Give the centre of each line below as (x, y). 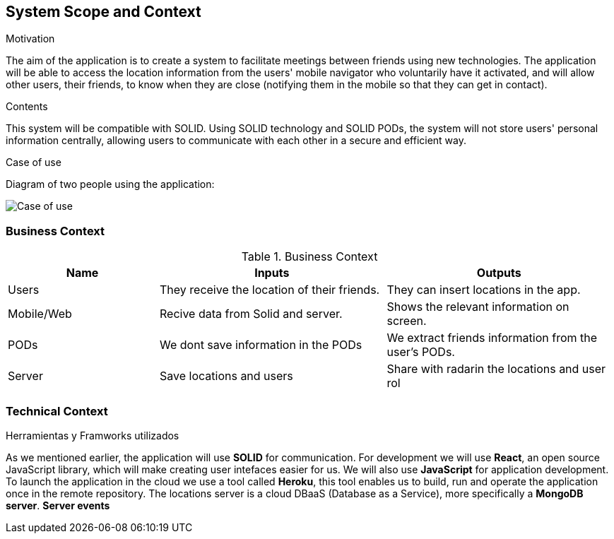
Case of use (34, 162)
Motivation (30, 39)
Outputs (499, 273)
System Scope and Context (104, 12)
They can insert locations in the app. (484, 290)
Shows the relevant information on (478, 307)
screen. (407, 321)
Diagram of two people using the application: (110, 184)
